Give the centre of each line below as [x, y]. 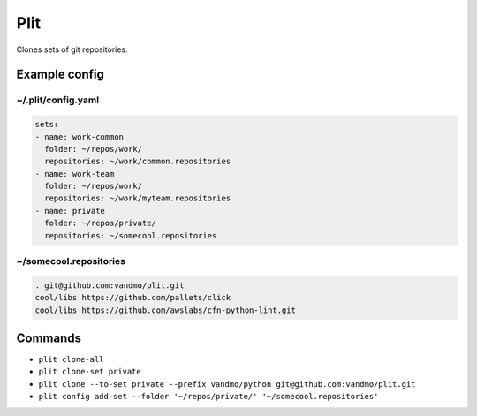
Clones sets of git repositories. [72, 49]
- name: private [70, 211]
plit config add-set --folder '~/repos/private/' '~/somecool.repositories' [208, 397]
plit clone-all [72, 359]
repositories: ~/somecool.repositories [131, 235]
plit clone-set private [90, 372]
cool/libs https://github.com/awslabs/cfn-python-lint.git [165, 310]
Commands [49, 338]
